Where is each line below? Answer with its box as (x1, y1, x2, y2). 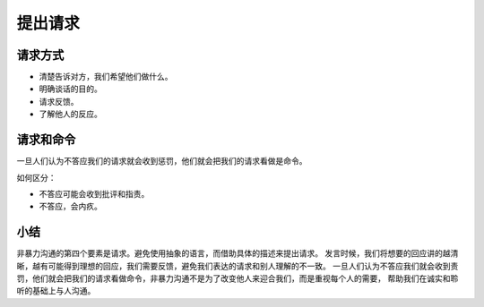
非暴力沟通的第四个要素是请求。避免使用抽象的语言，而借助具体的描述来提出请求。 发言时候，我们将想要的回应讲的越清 (16, 248, 459, 259)
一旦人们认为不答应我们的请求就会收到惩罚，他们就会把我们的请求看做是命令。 (16, 156, 307, 166)
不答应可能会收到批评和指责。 (39, 188, 150, 199)
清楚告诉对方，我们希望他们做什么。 (39, 72, 173, 82)
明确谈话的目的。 (39, 83, 102, 94)
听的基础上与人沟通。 (16, 286, 96, 296)
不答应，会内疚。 (39, 201, 102, 212)
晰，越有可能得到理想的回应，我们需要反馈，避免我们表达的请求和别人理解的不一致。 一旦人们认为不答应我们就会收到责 (16, 260, 459, 271)
